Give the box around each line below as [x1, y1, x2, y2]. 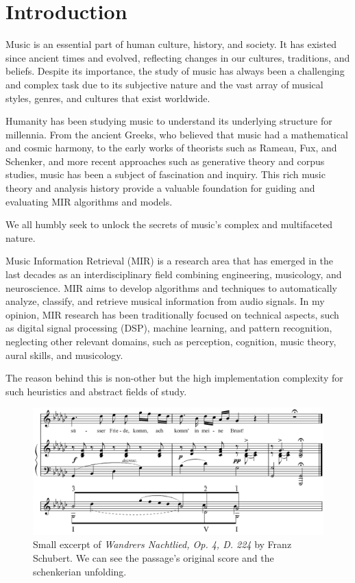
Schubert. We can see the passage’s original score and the [33, 551, 274, 565]
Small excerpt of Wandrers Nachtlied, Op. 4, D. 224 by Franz [33, 537, 292, 551]
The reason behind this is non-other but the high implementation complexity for [5, 371, 343, 385]
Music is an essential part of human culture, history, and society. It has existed [5, 37, 336, 51]
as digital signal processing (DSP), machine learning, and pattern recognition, [5, 321, 332, 335]
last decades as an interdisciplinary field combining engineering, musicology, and [5, 267, 342, 282]
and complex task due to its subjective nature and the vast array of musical [5, 77, 323, 91]
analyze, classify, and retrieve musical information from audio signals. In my [5, 294, 325, 308]
